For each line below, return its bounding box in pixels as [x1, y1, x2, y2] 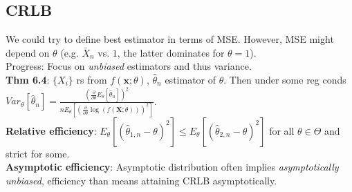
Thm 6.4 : [6, 72, 50, 86]
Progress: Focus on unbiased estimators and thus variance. [6, 59, 252, 73]
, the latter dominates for [117, 45, 225, 59]
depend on [6, 45, 50, 59]
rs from [76, 72, 107, 86]
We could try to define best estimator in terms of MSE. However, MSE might [6, 32, 334, 46]
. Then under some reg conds [223, 72, 346, 86]
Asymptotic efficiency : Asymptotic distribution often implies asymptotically [6, 160, 339, 174]
